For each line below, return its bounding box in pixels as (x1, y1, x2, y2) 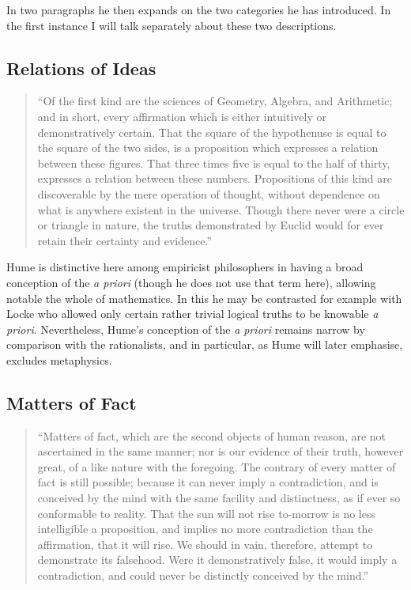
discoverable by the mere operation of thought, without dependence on (37, 185, 380, 202)
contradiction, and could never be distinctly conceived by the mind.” (37, 567, 369, 584)
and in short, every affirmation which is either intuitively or (37, 108, 326, 124)
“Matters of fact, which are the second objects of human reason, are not (37, 427, 386, 444)
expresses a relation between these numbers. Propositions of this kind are (37, 170, 393, 187)
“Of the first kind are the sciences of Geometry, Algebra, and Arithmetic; (37, 93, 393, 109)
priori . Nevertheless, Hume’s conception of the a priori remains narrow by (6, 320, 365, 337)
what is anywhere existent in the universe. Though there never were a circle (37, 201, 405, 217)
